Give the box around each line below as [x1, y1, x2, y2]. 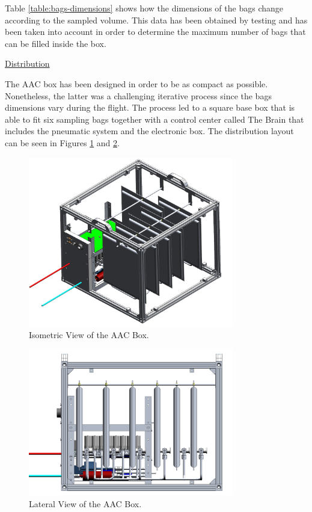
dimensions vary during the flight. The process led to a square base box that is [5, 101, 295, 114]
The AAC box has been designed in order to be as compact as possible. [5, 77, 268, 90]
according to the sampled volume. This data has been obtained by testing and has [5, 13, 308, 26]
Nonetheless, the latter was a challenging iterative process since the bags [5, 89, 272, 102]
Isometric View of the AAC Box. [29, 328, 149, 341]
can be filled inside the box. [5, 37, 106, 49]
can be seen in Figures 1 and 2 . [5, 136, 120, 149]
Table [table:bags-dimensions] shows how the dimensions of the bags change [5, 2, 283, 14]
